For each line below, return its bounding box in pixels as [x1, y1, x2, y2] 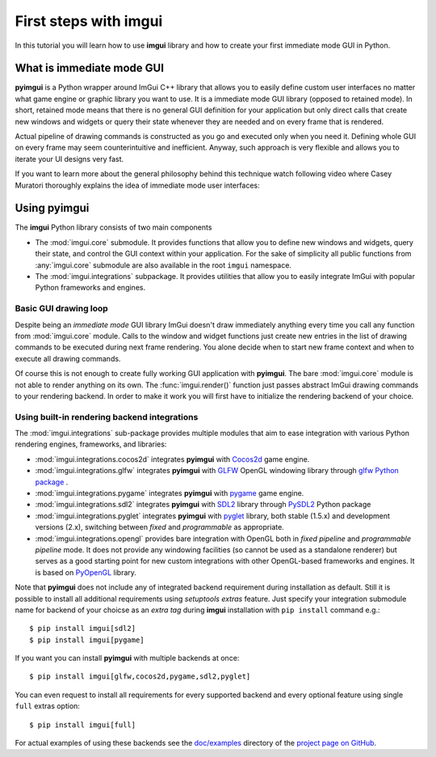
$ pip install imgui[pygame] [29, 635, 145, 645]
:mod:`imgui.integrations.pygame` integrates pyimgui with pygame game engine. [35, 488, 304, 498]
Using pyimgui [15, 201, 90, 215]
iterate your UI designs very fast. [15, 154, 124, 163]
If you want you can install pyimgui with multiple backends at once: [15, 653, 240, 663]
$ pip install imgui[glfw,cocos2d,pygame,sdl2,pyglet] [29, 672, 251, 681]
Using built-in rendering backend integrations [15, 411, 199, 422]
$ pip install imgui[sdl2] [29, 624, 136, 633]
